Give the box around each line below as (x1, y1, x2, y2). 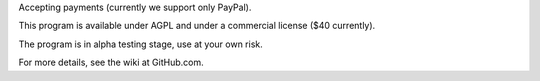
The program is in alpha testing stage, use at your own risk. (18, 38, 264, 50)
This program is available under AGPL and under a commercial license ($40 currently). (18, 20, 376, 32)
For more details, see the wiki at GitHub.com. (18, 56, 204, 69)
